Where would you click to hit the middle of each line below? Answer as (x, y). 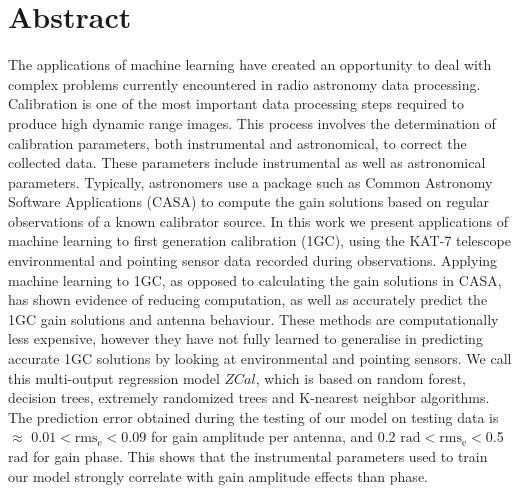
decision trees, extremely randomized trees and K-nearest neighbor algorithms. (249, 397)
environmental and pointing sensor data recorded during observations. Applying (253, 260)
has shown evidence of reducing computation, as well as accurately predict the (248, 299)
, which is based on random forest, (361, 377)
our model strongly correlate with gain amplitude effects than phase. (218, 475)
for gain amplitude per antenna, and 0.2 (273, 436)
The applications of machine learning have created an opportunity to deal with (250, 64)
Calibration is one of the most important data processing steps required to (236, 103)
